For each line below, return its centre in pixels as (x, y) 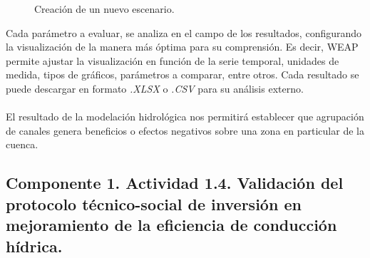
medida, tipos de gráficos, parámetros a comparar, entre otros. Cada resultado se (183, 74)
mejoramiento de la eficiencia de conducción (171, 225)
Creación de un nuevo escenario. (104, 9)
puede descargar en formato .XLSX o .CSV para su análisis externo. (155, 88)
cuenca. (22, 144)
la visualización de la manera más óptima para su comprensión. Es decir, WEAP (182, 47)
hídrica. (34, 246)
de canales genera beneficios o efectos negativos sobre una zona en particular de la (185, 130)
